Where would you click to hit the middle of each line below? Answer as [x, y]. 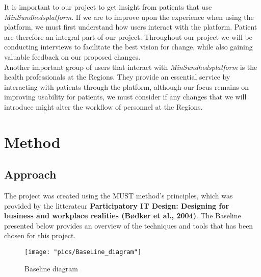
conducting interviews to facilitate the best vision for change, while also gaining [128, 47]
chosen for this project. [40, 235]
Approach [30, 174]
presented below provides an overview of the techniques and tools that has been [129, 225]
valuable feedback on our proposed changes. [72, 56]
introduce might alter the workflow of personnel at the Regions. [103, 106]
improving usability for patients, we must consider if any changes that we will [125, 97]
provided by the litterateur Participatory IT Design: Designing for [117, 205]
